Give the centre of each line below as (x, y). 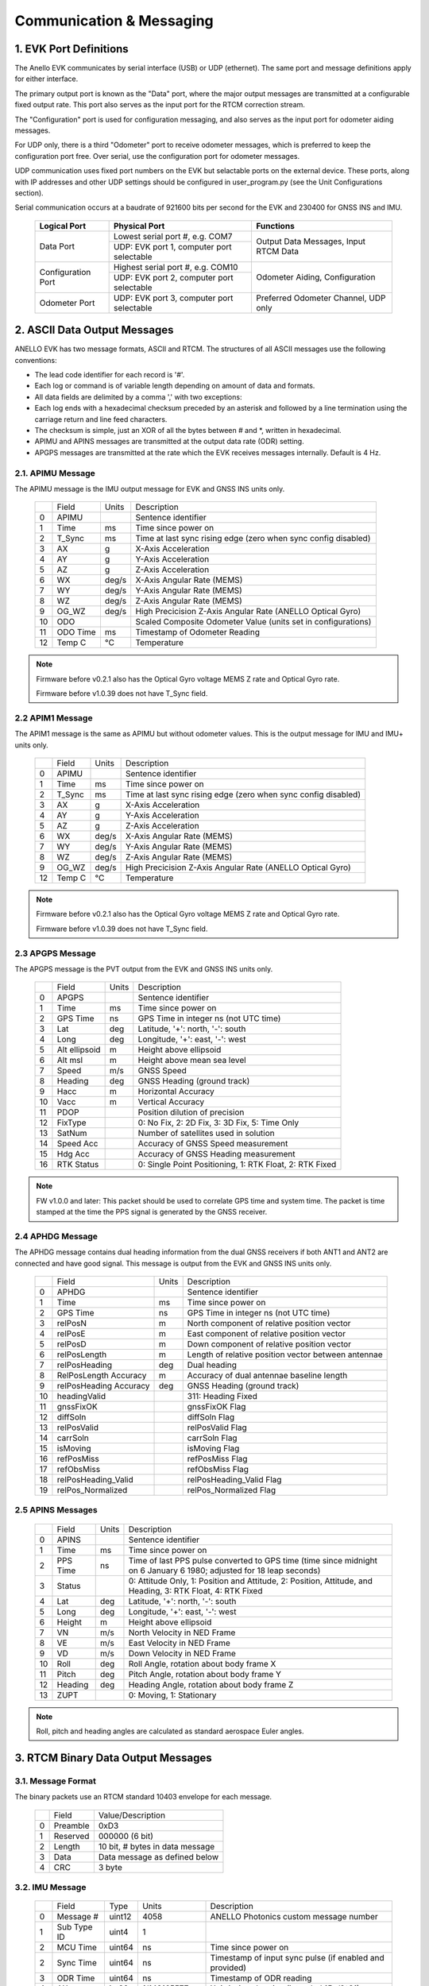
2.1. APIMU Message (55, 473)
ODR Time (76, 1978)
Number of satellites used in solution (206, 1134)
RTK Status (78, 1165)
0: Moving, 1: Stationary (172, 1694)
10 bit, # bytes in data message (157, 1846)
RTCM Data (277, 252)
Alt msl (70, 1061)
